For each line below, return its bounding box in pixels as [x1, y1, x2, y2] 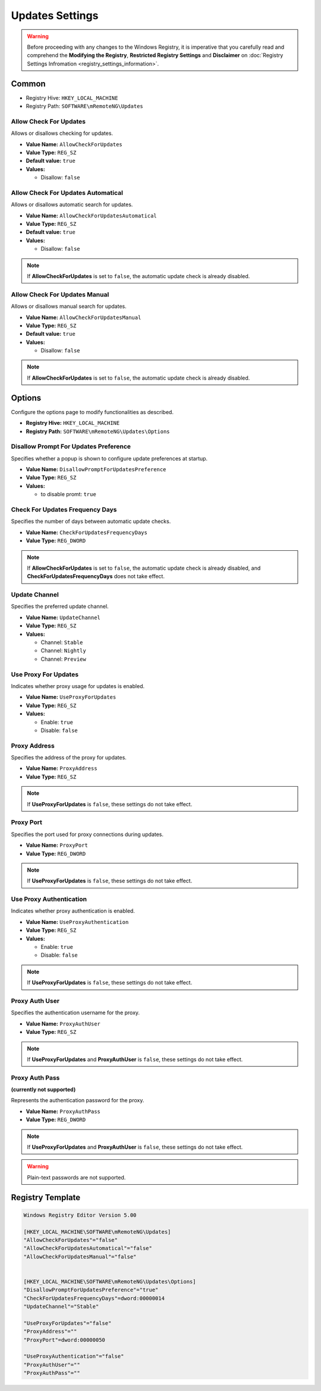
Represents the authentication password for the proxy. [11, 1097, 144, 1104]
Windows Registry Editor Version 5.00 [23, 1212, 137, 1218]
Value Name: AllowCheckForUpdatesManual [26, 314, 141, 321]
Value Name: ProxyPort [26, 841, 89, 849]
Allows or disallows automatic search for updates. [11, 201, 133, 208]
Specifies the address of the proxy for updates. [11, 754, 127, 761]
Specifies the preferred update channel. [11, 603, 109, 610]
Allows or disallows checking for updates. [11, 130, 113, 137]
